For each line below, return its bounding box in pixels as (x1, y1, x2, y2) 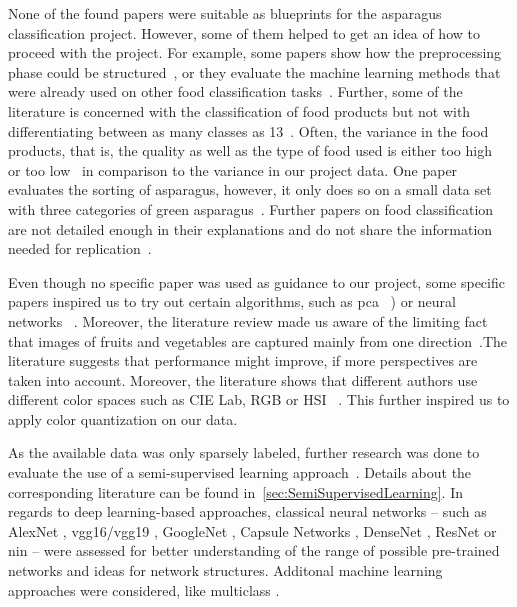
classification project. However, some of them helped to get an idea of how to (8, 22, 480, 43)
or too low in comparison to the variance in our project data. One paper (8, 159, 458, 180)
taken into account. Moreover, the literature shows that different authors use (8, 369, 478, 390)
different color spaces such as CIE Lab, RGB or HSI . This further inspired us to (8, 389, 510, 410)
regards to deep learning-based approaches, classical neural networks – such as (8, 501, 487, 522)
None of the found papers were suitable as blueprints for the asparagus (8, 3, 442, 23)
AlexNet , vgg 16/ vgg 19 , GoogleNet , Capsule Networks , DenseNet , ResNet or (8, 520, 497, 541)
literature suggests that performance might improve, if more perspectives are (8, 350, 478, 371)
